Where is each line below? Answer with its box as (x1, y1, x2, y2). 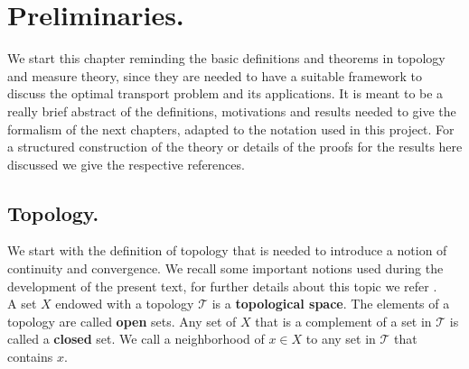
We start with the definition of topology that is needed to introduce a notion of (7, 241, 447, 260)
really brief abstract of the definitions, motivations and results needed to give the (7, 101, 456, 120)
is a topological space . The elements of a (211, 294, 450, 313)
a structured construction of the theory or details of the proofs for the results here (7, 137, 463, 156)
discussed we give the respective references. (7, 154, 245, 173)
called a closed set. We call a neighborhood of (7, 329, 265, 348)
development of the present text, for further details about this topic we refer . (7, 276, 437, 295)
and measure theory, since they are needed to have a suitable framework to (7, 66, 422, 85)
